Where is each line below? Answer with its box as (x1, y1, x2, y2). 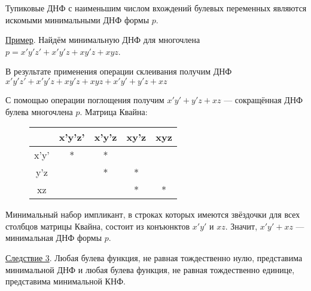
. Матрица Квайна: (80, 105, 148, 117)
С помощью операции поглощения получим (5, 93, 164, 106)
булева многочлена (5, 105, 73, 117)
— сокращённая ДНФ (224, 93, 303, 106)
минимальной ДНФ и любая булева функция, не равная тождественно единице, (5, 263, 295, 275)
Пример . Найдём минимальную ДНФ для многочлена (5, 33, 200, 46)
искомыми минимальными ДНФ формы (5, 13, 150, 26)
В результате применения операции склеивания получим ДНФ (5, 65, 232, 78)
